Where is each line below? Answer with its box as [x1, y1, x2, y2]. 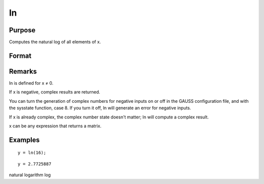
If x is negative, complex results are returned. [9, 89, 100, 95]
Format [9, 51, 32, 60]
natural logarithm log [9, 172, 51, 178]
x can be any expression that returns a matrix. [9, 123, 102, 129]
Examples [9, 136, 40, 144]
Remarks [9, 67, 37, 75]
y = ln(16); [18, 150, 46, 156]
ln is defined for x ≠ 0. [9, 80, 54, 86]
